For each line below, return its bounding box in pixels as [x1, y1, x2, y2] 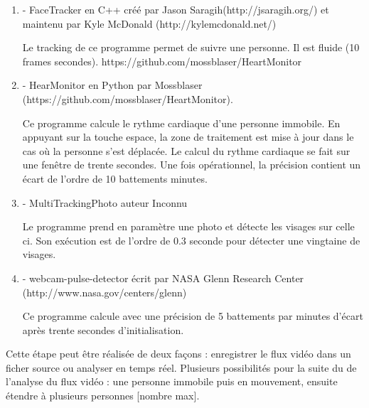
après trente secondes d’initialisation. [22, 322, 184, 337]
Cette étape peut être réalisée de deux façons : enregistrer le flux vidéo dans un [6, 346, 351, 361]
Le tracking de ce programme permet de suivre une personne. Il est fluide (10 [22, 40, 360, 55]
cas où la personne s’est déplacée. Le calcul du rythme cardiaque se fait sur [22, 143, 351, 158]
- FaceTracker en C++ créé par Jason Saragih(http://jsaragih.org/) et [22, 2, 329, 16]
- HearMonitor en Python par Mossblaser [22, 77, 203, 92]
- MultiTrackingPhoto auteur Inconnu [22, 195, 188, 210]
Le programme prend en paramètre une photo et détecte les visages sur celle [22, 219, 355, 234]
